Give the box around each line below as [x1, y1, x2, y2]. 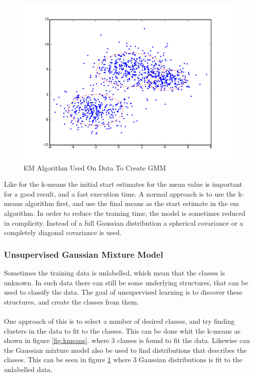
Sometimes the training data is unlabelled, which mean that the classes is [4, 267, 226, 277]
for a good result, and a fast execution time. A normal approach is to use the [4, 188, 236, 199]
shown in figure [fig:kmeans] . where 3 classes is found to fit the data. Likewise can [4, 335, 250, 345]
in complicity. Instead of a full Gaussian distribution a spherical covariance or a [4, 217, 243, 228]
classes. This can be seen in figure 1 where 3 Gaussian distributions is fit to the [4, 354, 243, 365]
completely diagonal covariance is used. [4, 227, 122, 238]
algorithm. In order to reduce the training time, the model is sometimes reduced [4, 207, 246, 218]
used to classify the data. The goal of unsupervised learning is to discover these [4, 287, 243, 297]
